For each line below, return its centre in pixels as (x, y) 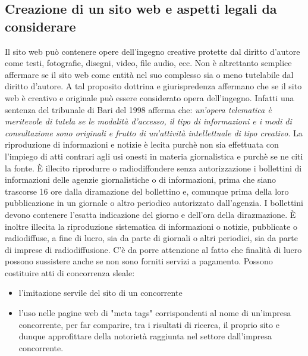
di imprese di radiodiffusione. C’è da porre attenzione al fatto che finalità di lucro (153, 249)
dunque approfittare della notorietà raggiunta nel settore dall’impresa (145, 336)
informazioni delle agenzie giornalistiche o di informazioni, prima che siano (141, 179)
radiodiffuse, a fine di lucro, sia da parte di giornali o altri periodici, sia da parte (151, 238)
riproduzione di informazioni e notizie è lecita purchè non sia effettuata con (142, 144)
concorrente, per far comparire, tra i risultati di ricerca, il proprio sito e (149, 324)
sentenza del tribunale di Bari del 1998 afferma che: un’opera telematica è (138, 109)
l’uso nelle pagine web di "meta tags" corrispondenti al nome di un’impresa (155, 313)
